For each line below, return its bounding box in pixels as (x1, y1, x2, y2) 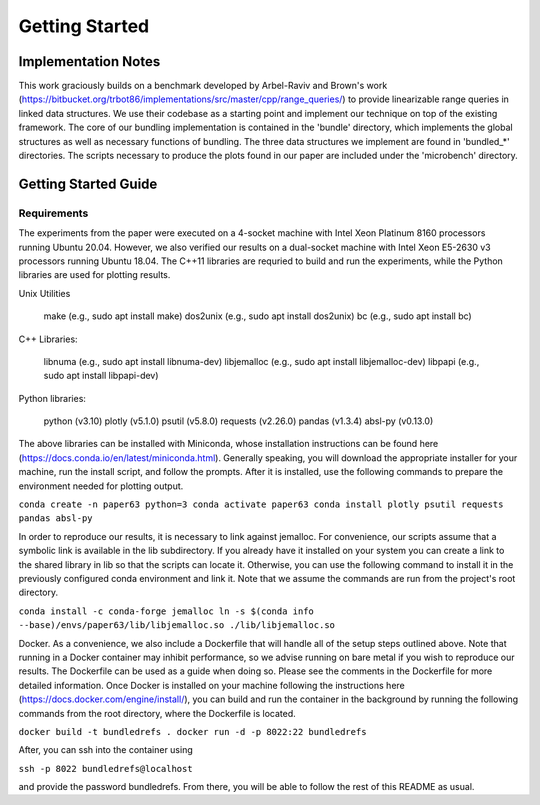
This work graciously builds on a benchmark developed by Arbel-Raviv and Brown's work (18, 80, 388, 92)
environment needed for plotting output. (18, 480, 184, 492)
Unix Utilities (18, 287, 71, 299)
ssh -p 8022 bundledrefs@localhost (18, 763, 194, 774)
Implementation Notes (18, 53, 161, 70)
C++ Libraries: (18, 333, 79, 345)
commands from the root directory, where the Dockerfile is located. (18, 707, 297, 719)
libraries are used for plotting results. (18, 269, 171, 281)
